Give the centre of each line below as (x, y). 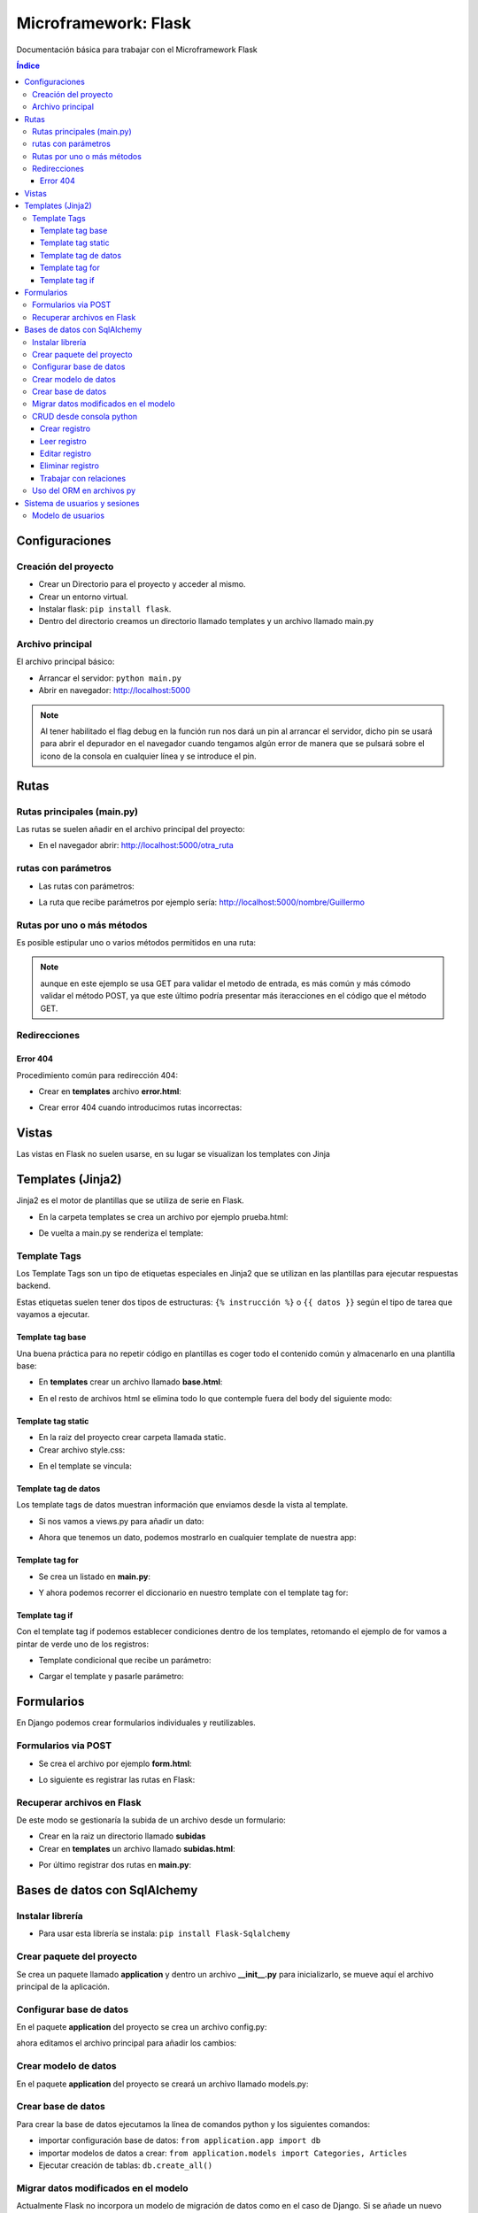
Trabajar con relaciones (83, 478)
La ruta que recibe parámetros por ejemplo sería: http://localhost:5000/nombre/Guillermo (201, 902)
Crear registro (66, 428)
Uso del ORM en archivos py (84, 490)
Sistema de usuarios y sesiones (82, 503)
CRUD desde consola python (85, 416)
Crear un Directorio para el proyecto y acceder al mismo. (142, 584)
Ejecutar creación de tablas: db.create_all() (125, 2165)
